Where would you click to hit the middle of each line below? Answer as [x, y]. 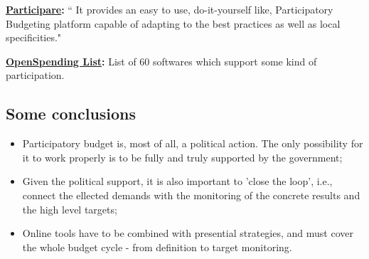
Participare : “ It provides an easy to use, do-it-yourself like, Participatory [170, 9]
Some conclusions [71, 113]
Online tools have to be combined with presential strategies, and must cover [188, 233]
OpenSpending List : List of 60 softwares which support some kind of [161, 61]
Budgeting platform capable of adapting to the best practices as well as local [173, 23]
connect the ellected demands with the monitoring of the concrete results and [191, 195]
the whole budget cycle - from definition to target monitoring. [157, 247]
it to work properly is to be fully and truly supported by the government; [182, 157]
